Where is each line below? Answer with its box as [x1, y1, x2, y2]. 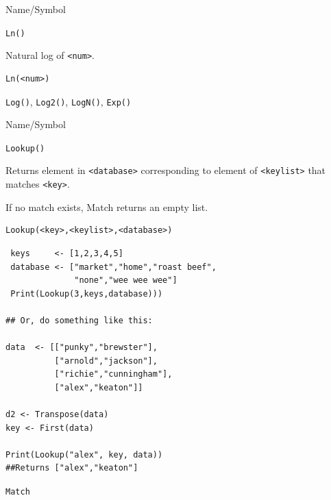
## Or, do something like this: [5, 315, 153, 325]
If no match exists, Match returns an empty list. [5, 199, 208, 214]
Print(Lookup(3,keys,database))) [10, 288, 163, 299]
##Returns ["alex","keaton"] [5, 463, 138, 473]
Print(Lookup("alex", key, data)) [5, 449, 163, 460]
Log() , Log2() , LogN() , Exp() [5, 94, 132, 108]
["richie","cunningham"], [54, 369, 173, 379]
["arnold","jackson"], [54, 355, 158, 366]
